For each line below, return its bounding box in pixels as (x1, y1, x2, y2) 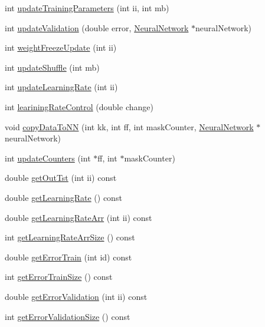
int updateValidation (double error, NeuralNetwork (5, 21, 189, 34)
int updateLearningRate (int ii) (5, 81, 118, 93)
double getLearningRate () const (5, 191, 122, 203)
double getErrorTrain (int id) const (5, 250, 132, 263)
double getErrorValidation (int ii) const (5, 290, 148, 302)
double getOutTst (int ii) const (5, 171, 117, 184)
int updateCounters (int (5, 151, 91, 164)
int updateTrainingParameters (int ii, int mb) (5, 2, 169, 14)
